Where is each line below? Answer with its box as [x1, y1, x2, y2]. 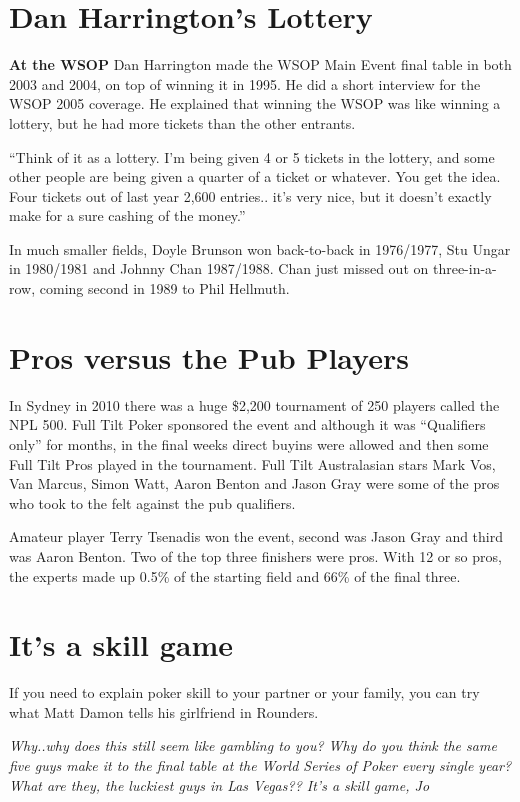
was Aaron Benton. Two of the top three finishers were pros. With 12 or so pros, [9, 545, 502, 566]
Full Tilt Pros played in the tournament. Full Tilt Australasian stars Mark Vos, [9, 453, 496, 474]
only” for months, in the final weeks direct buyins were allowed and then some [9, 433, 489, 454]
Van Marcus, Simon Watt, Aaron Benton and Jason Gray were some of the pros [9, 473, 500, 494]
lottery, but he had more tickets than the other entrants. [9, 112, 356, 133]
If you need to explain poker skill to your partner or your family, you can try [9, 682, 480, 703]
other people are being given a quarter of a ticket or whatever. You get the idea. [9, 166, 501, 187]
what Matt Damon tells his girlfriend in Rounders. [9, 701, 319, 722]
